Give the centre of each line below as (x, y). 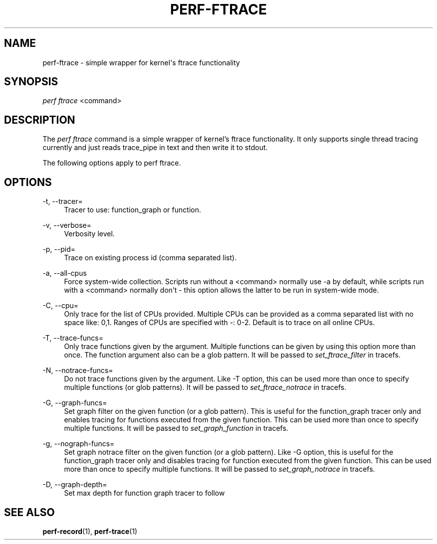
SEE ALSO (29, 512)
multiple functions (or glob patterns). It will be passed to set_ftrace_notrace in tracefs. (205, 387)
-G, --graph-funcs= (75, 403)
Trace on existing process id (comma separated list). (150, 258)
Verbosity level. (89, 234)
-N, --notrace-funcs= (78, 370)
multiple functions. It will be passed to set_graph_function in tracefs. (176, 428)
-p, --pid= (59, 249)
